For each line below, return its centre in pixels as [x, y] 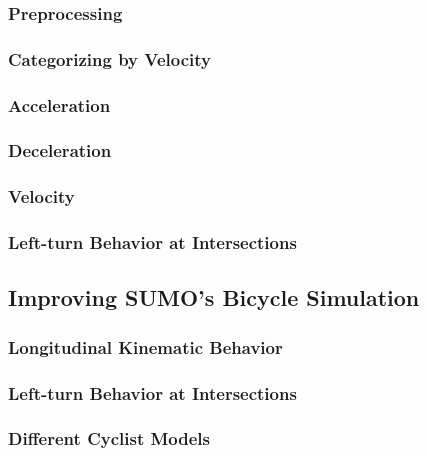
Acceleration [59, 104]
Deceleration [60, 150]
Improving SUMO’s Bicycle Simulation [214, 297]
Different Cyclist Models [109, 438]
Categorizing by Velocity [110, 58]
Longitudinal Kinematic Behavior [145, 346]
